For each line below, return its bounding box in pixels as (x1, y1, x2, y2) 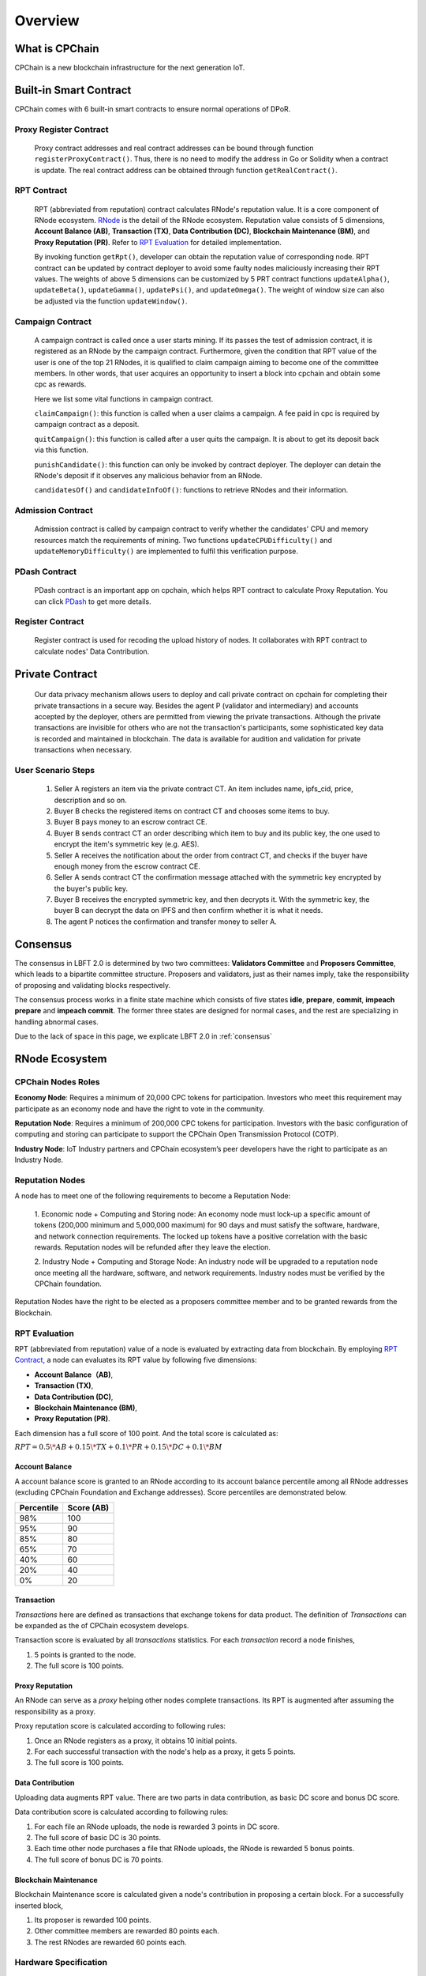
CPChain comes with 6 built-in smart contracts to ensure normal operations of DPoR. (14, 104, 291, 114)
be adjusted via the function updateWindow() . (34, 296, 188, 306)
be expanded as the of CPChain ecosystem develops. (14, 1620, 189, 1630)
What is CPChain (14, 42, 99, 55)
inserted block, (14, 1901, 63, 1910)
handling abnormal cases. (14, 1016, 99, 1027)
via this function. (34, 445, 89, 454)
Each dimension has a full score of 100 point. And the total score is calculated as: (14, 1428, 278, 1438)
